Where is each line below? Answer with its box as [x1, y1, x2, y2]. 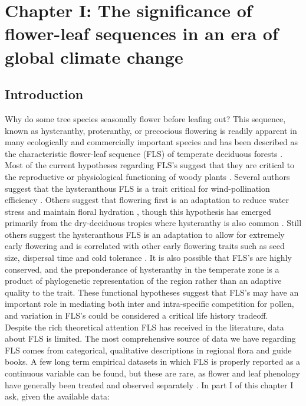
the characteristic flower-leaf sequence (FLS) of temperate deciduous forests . [5, 147, 283, 159]
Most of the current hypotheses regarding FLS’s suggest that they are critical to [5, 159, 295, 171]
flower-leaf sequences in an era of [5, 21, 278, 45]
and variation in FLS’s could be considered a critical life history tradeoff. [5, 309, 268, 322]
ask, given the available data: [5, 390, 110, 402]
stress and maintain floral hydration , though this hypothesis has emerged [5, 205, 271, 217]
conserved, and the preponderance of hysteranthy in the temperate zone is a [5, 263, 279, 275]
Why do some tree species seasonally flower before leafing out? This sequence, [5, 112, 286, 125]
